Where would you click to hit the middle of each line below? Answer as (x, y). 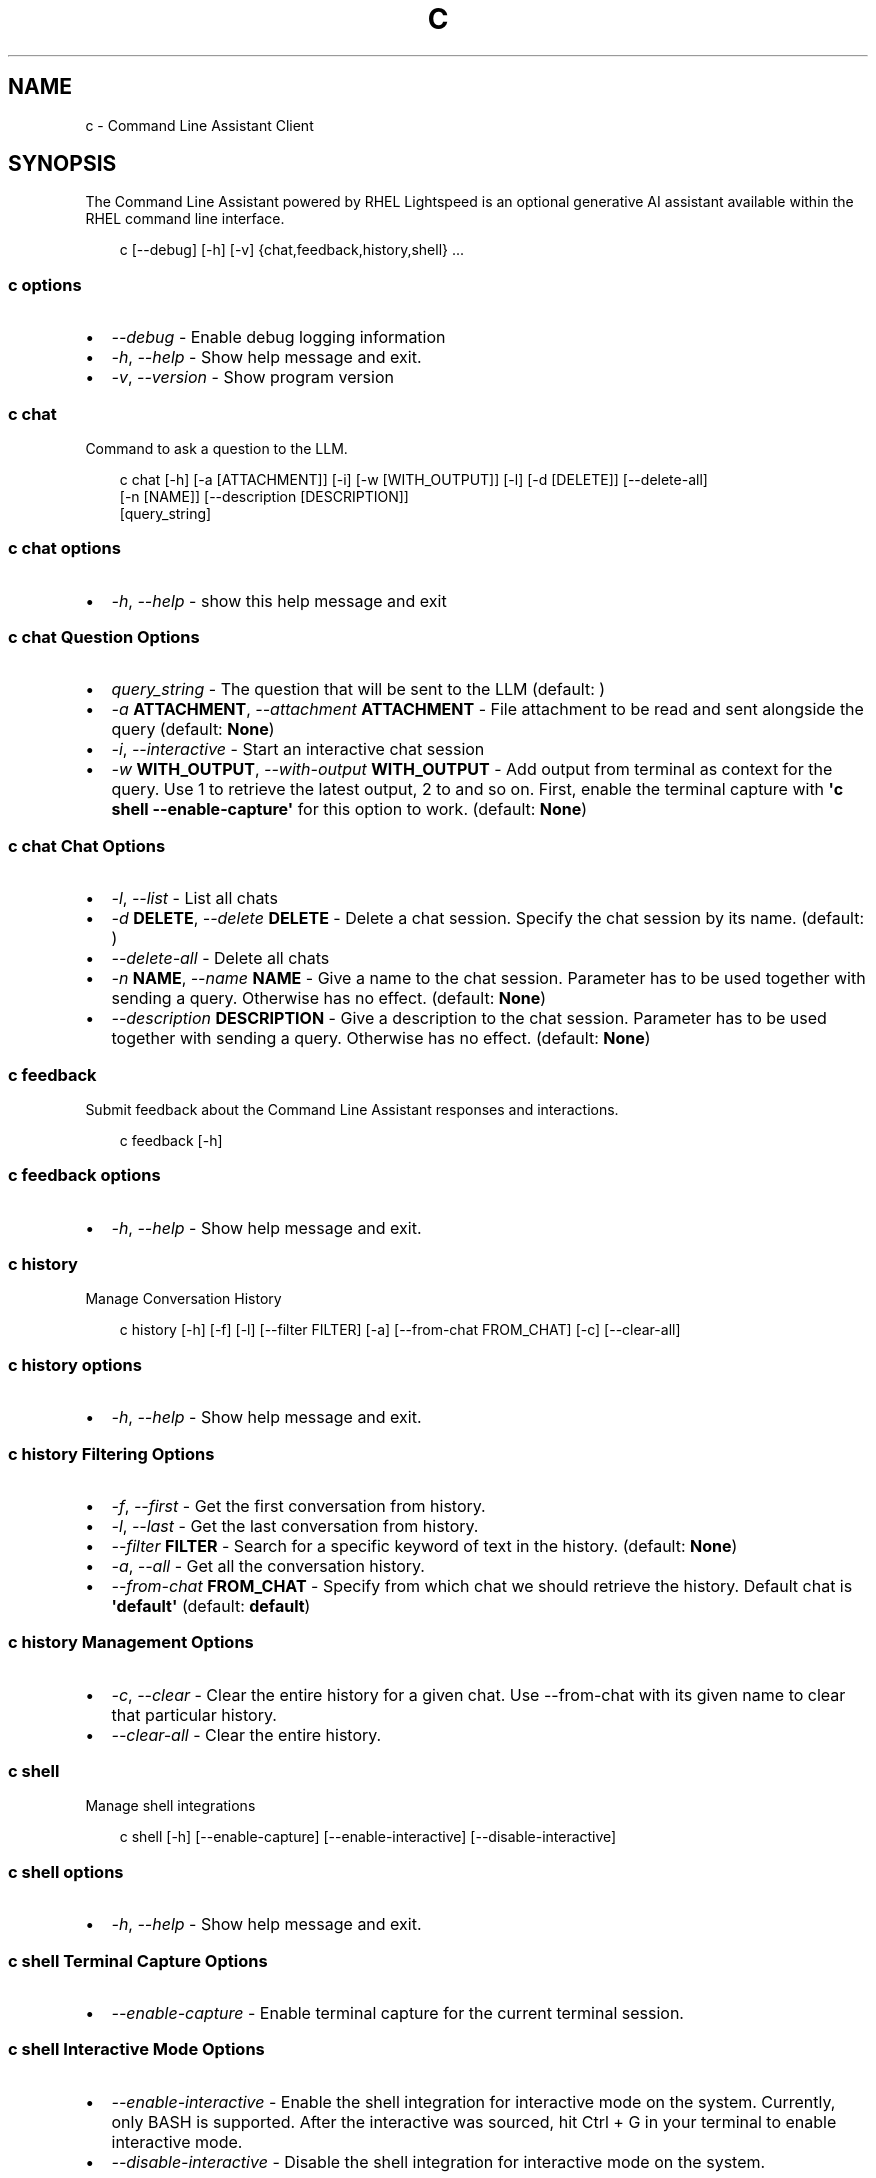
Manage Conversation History (183, 1299)
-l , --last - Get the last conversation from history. (295, 1525)
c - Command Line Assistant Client (199, 125)
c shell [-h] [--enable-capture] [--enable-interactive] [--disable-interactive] (368, 1837)
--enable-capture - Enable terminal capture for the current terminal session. (397, 2012)
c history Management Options (131, 1642)
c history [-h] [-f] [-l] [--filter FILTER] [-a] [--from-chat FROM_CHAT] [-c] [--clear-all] (400, 1330)
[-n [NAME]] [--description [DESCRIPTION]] (264, 496)
